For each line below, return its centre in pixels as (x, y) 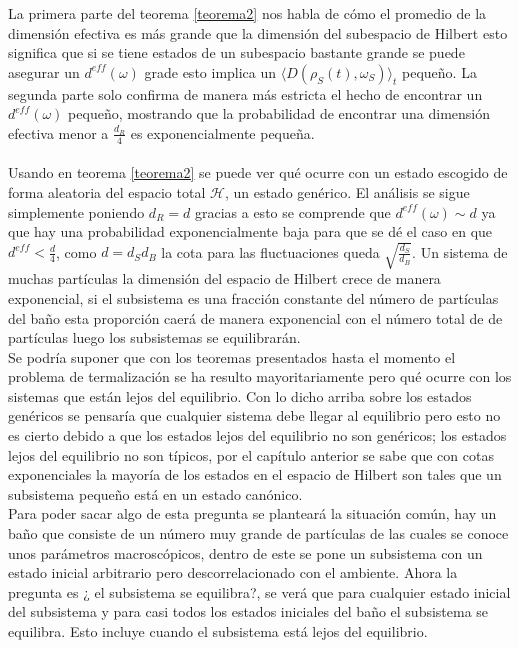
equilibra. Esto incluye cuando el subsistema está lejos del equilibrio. (218, 631)
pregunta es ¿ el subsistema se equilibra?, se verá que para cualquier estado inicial (259, 591)
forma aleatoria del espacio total (107, 191)
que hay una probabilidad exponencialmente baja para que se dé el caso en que (250, 231)
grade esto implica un (210, 71)
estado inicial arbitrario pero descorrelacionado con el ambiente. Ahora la (233, 572)
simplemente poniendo (76, 211)
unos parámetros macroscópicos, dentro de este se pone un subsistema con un (245, 552)
